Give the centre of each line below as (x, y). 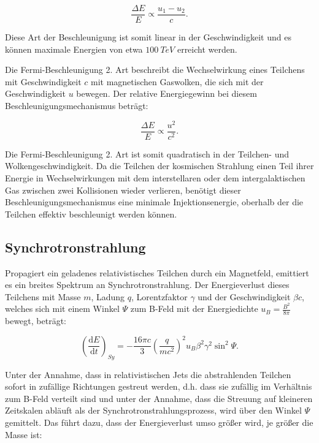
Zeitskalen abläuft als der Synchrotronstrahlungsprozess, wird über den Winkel (153, 410)
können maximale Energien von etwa (74, 49)
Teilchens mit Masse (43, 296)
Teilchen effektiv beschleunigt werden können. (91, 214)
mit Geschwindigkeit (43, 81)
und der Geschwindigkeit (244, 296)
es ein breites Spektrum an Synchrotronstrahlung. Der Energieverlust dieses (147, 285)
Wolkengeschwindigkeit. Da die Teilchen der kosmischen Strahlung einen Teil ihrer (159, 166)
